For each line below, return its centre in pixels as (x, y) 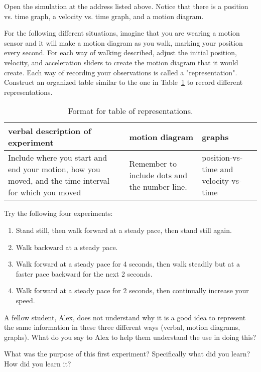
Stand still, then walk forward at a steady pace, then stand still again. (124, 230)
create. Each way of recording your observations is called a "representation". (121, 72)
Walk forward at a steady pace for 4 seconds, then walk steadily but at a (128, 264)
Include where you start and (58, 158)
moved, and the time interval (59, 181)
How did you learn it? (38, 363)
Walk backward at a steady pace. (67, 247)
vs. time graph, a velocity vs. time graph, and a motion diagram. (104, 16)
